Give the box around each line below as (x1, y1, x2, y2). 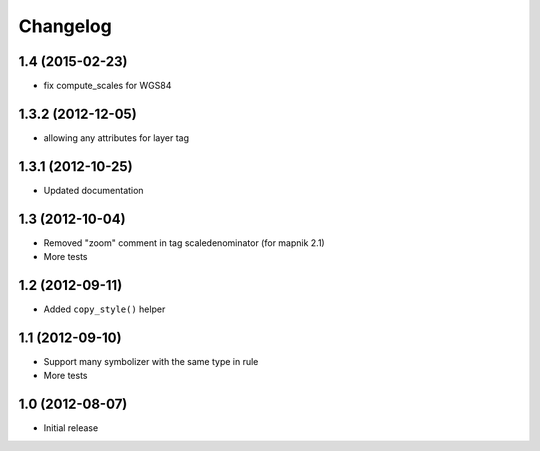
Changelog (18, 15, 112, 37)
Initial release (43, 422, 99, 434)
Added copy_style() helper (43, 303, 166, 315)
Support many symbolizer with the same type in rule (43, 355, 259, 367)
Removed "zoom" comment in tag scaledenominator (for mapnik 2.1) (43, 236, 325, 249)
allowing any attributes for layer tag (43, 131, 190, 144)
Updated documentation (43, 184, 144, 196)
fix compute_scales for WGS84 (43, 80, 172, 92)
